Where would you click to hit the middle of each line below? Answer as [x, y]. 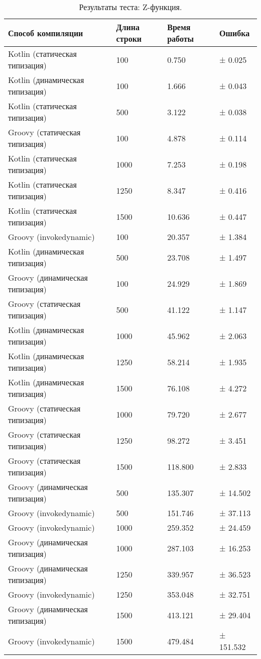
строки [129, 38]
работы [181, 38]
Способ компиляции [46, 33]
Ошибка [235, 33]
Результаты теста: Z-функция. [130, 7]
